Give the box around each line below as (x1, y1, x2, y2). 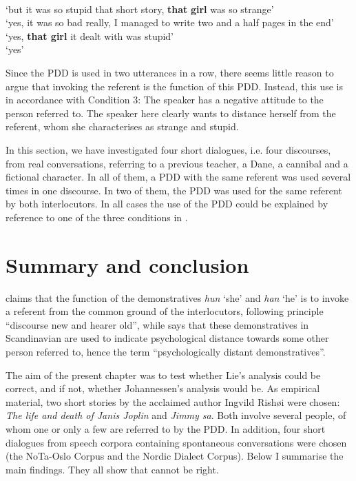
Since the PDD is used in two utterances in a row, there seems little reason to (6, 65, 334, 79)
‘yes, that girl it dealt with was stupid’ (6, 28, 174, 43)
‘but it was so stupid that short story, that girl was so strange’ (6, 1, 274, 16)
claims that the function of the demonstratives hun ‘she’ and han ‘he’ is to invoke (6, 290, 349, 305)
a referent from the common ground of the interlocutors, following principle (6, 304, 324, 318)
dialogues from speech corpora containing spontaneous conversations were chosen (6, 435, 347, 449)
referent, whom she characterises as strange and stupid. (6, 119, 239, 134)
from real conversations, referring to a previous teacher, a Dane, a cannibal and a (6, 156, 348, 170)
